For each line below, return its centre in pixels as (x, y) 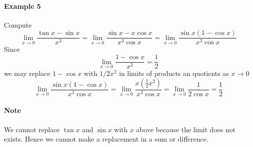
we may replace (27, 73)
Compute (18, 24)
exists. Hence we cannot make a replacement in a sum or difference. (106, 139)
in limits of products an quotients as (174, 73)
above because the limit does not (186, 129)
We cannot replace (32, 129)
